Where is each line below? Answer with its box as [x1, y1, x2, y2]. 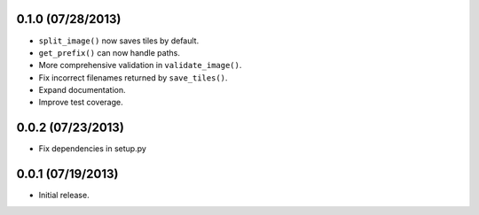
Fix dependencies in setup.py [38, 143, 146, 154]
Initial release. [38, 190, 90, 201]
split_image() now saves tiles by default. [38, 35, 200, 46]
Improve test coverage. [38, 97, 123, 108]
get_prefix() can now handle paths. [38, 47, 181, 58]
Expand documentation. [38, 85, 126, 96]
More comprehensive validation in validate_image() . [38, 60, 242, 71]
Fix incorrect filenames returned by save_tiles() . [38, 72, 228, 83]
